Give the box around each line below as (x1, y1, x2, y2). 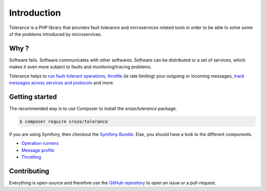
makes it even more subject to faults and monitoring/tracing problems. (9, 64, 152, 70)
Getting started (9, 92, 57, 101)
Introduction (9, 7, 61, 18)
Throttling (21, 154, 41, 160)
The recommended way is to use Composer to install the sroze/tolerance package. (9, 106, 177, 111)
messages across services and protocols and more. (9, 80, 114, 86)
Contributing (9, 167, 49, 175)
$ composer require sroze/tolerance (19, 118, 108, 124)
